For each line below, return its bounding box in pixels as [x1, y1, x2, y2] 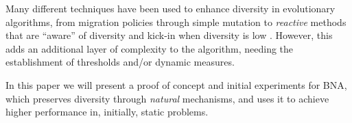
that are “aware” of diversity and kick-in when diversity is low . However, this [5, 28, 333, 42]
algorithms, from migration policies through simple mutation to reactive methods [5, 14, 347, 29]
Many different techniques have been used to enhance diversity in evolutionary [5, 1, 336, 15]
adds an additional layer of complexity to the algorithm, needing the [5, 41, 294, 55]
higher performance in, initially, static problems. [5, 105, 209, 119]
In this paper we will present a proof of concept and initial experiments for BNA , [5, 77, 347, 92]
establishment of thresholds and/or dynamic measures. [5, 55, 235, 69]
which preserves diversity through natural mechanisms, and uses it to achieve [5, 91, 329, 105]
